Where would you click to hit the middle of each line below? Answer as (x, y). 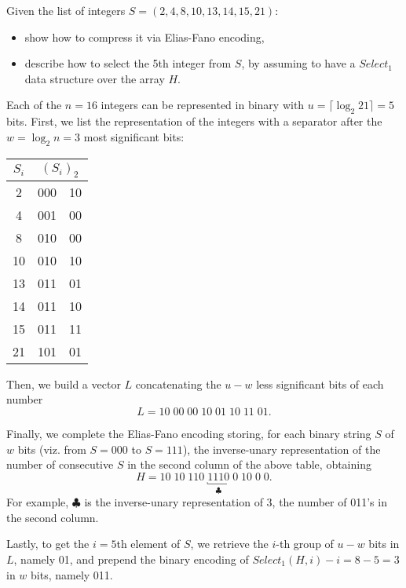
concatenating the (178, 383)
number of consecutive (60, 464)
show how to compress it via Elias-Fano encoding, (144, 37)
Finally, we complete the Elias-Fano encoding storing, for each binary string (189, 433)
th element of (148, 544)
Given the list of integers (66, 10)
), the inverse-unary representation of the (282, 449)
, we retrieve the (229, 544)
